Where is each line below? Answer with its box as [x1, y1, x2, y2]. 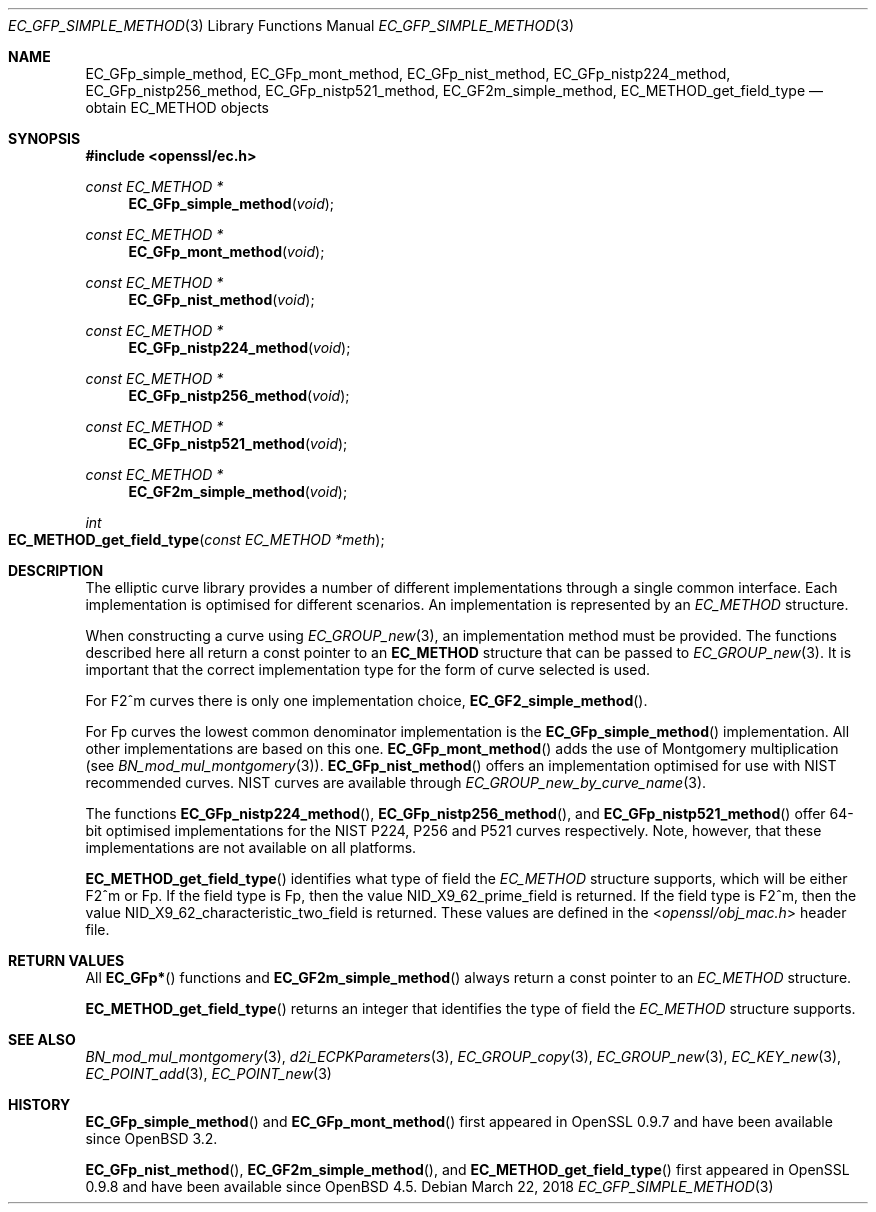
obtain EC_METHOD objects [85, 99, 270, 116]
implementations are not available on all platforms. [85, 839, 417, 856]
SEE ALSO [8, 1031, 76, 1048]
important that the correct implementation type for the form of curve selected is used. [85, 661, 651, 678]
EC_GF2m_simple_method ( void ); [128, 483, 348, 500]
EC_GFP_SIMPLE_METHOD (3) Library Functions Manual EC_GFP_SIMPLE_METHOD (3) [8, 17, 575, 34]
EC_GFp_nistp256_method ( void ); [128, 387, 350, 404]
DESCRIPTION [8, 562, 104, 579]
